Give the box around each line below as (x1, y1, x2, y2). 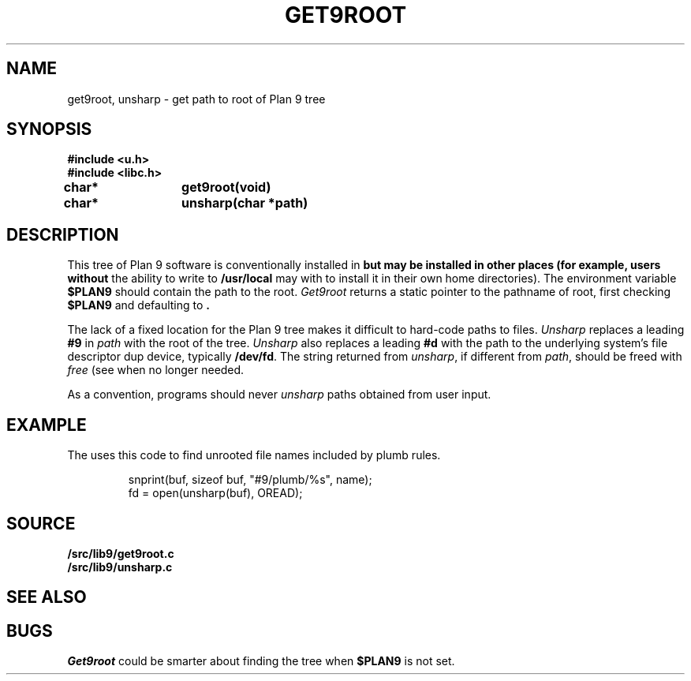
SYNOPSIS (6, 119, 92, 140)
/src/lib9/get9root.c (67, 546, 174, 560)
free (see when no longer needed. (67, 363, 245, 377)
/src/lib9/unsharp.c (67, 559, 173, 574)
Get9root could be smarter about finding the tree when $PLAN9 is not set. (67, 654, 455, 668)
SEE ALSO (6, 587, 87, 608)
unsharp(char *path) (181, 195, 308, 211)
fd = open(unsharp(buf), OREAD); (128, 486, 303, 500)
